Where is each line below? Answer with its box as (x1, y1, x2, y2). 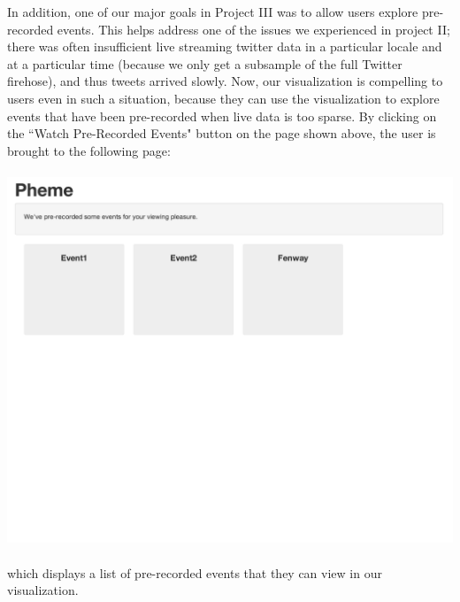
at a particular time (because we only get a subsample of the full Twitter (7, 54, 402, 73)
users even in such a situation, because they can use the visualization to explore (7, 89, 440, 107)
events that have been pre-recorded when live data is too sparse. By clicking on (7, 106, 437, 125)
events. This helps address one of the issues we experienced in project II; (57, 19, 450, 38)
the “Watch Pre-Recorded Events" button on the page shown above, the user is (7, 124, 436, 143)
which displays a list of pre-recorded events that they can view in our (7, 563, 382, 582)
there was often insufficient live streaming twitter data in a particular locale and (7, 37, 442, 56)
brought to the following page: (7, 141, 171, 159)
